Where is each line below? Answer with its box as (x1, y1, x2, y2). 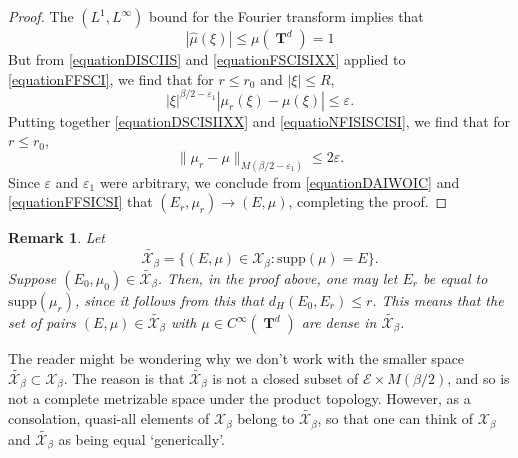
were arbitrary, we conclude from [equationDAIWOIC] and (99, 171, 460, 192)
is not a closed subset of (212, 367, 359, 388)
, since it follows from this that (75, 289, 264, 310)
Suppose (8, 267, 57, 288)
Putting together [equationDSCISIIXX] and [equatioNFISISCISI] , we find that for (8, 110, 511, 131)
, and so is (447, 367, 510, 388)
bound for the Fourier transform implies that (149, 6, 424, 26)
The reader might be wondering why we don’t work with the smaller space (8, 348, 465, 369)
